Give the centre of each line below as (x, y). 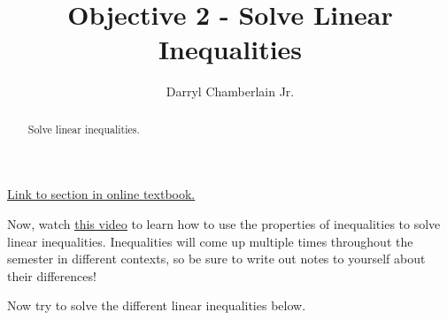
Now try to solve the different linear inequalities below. (157, 305)
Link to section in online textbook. (101, 194)
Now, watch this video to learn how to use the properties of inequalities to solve (224, 223)
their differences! (52, 275)
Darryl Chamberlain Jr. (230, 91)
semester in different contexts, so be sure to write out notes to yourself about (216, 259)
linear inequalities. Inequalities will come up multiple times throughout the (210, 241)
